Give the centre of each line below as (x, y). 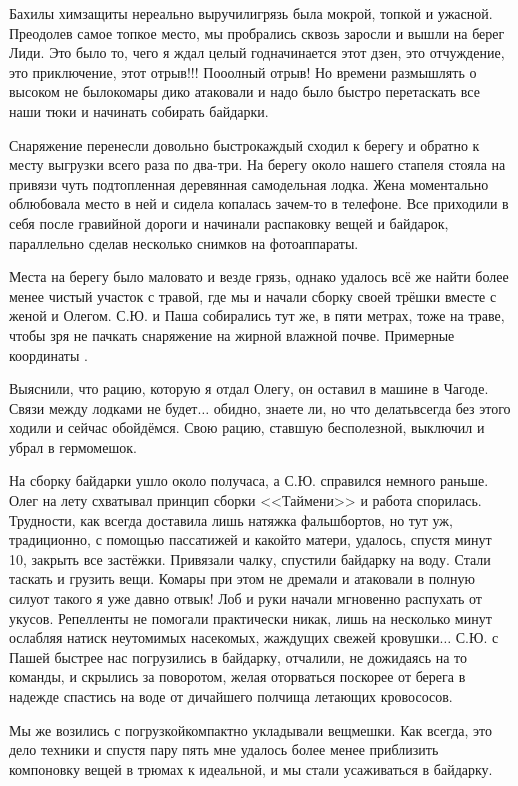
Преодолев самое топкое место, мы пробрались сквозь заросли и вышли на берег (257, 32)
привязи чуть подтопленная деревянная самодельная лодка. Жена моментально (249, 183)
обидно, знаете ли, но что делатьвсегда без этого (362, 407)
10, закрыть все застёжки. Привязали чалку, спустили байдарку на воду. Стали (250, 558)
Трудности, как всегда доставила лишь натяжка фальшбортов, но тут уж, (231, 519)
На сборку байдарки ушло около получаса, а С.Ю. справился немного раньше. (249, 480)
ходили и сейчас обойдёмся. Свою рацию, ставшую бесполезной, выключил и (247, 427)
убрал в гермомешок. (73, 446)
